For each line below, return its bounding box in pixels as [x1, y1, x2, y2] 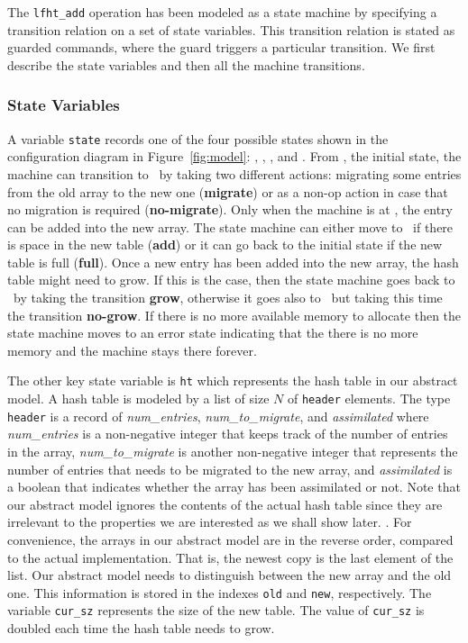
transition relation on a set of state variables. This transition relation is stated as [7, 20, 455, 39]
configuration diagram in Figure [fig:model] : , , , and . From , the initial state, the [7, 147, 462, 166]
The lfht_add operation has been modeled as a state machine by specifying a [7, 3, 437, 21]
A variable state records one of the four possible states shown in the [7, 129, 389, 148]
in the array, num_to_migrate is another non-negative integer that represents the [7, 442, 458, 460]
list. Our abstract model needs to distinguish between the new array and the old [7, 566, 452, 584]
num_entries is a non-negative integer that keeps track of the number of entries [7, 424, 448, 443]
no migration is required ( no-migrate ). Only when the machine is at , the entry [7, 200, 453, 219]
